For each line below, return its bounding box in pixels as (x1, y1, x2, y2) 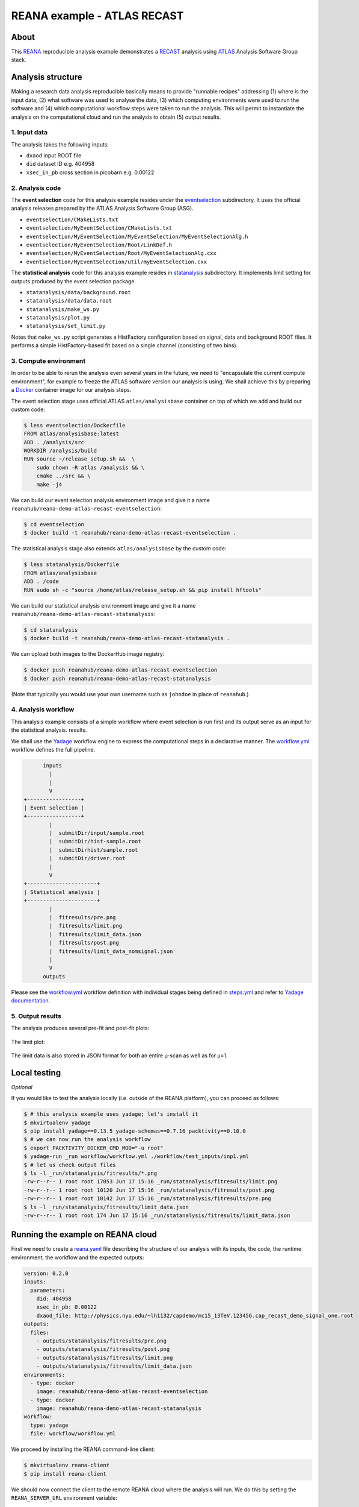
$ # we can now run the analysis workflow (23, 1136, 151, 1143)
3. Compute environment (11, 357, 86, 365)
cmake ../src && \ (36, 473, 91, 479)
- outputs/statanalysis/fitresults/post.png (36, 1346, 170, 1353)
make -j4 (36, 481, 63, 488)
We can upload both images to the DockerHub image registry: (11, 650, 165, 658)
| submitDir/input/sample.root (49, 829, 144, 837)
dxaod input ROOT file (26, 152, 82, 159)
